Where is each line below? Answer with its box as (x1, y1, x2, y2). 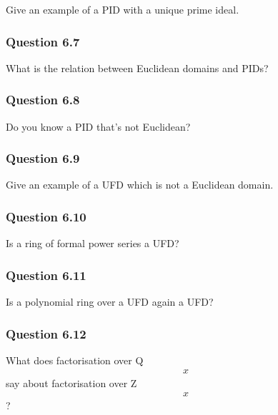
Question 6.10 (6, 207, 86, 225)
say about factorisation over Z (6, 375, 137, 390)
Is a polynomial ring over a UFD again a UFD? (6, 294, 214, 309)
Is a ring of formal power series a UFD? (6, 236, 179, 251)
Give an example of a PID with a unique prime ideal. (6, 2, 239, 16)
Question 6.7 (6, 32, 80, 50)
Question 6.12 (6, 324, 86, 342)
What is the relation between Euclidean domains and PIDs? (6, 60, 269, 75)
